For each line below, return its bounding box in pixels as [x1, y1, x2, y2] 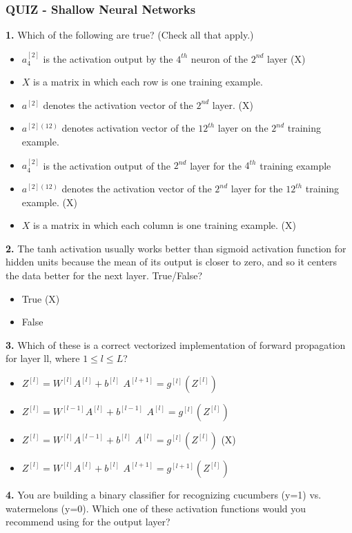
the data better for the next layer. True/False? [6, 268, 203, 282]
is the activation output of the [43, 158, 171, 172]
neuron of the [190, 51, 248, 66]
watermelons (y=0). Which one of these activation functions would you [6, 501, 306, 515]
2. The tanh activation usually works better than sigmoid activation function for [6, 241, 346, 255]
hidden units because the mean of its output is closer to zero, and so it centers [6, 254, 338, 269]
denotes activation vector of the [61, 121, 195, 135]
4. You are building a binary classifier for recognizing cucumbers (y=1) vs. [6, 487, 322, 501]
